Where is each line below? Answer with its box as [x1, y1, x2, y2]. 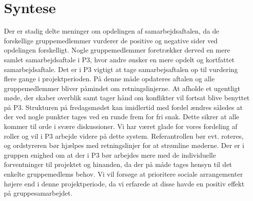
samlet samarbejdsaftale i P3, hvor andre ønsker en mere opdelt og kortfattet [4, 54, 234, 64]
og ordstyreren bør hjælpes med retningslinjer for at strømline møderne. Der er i [4, 140, 244, 150]
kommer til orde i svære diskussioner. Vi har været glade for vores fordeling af [4, 121, 237, 131]
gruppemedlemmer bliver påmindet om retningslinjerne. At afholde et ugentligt [4, 83, 240, 93]
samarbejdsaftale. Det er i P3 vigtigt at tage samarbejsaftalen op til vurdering [4, 64, 238, 74]
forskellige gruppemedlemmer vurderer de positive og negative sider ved [4, 35, 218, 45]
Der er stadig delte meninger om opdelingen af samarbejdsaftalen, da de [4, 26, 219, 36]
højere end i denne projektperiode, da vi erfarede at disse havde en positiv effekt [4, 178, 245, 188]
